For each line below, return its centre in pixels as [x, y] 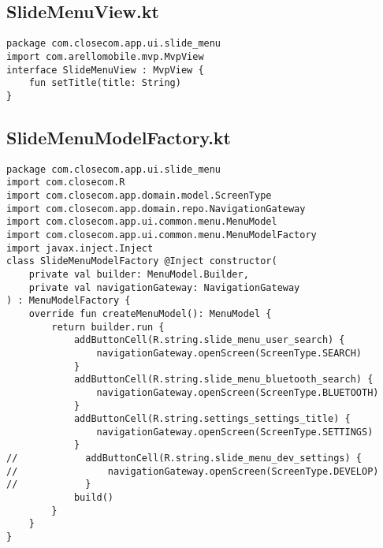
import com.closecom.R [66, 183]
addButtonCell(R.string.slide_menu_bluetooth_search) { [223, 380]
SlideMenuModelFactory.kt [119, 137]
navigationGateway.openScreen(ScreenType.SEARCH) [229, 353]
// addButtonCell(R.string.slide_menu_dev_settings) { [184, 459]
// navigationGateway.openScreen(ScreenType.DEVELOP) [193, 471]
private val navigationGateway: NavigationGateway [164, 287]
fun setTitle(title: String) [105, 83]
